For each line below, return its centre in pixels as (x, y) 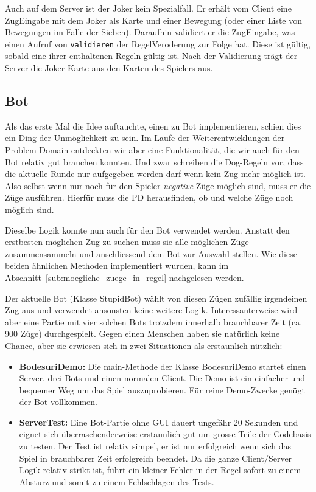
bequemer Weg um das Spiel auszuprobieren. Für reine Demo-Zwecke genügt (162, 390)
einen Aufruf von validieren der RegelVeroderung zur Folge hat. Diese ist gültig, (158, 43)
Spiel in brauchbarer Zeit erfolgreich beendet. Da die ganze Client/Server (156, 458)
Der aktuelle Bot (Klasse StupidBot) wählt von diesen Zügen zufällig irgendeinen (156, 298)
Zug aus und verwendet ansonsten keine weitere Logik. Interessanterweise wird (151, 310)
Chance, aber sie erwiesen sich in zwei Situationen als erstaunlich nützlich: (144, 345)
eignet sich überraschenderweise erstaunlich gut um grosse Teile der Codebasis (165, 434)
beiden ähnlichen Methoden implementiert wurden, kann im (117, 265)
